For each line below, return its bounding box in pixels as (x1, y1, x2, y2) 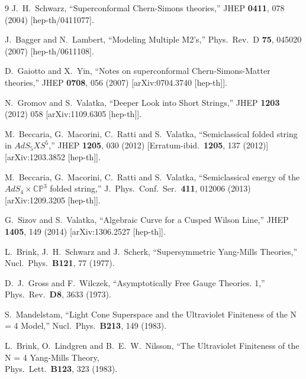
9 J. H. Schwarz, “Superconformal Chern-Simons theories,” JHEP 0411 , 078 (5, 2, 285, 14)
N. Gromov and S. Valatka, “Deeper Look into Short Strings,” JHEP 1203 (5, 96, 280, 108)
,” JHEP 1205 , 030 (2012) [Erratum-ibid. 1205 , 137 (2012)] (49, 139, 269, 151)
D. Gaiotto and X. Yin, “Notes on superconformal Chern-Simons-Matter (5, 64, 270, 77)
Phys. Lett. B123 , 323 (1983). (5, 362, 118, 375)
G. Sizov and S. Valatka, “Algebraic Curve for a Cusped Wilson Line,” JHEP (5, 213, 289, 226)
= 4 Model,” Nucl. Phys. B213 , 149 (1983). (5, 319, 167, 332)
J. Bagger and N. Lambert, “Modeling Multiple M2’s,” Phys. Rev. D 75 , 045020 (5, 33, 302, 46)
